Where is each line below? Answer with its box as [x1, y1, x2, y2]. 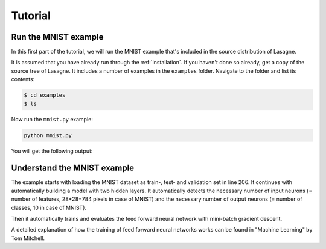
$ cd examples [24, 92, 66, 99]
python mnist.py [24, 132, 72, 138]
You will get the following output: [11, 147, 93, 155]
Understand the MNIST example [11, 163, 135, 173]
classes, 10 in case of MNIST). [11, 204, 87, 211]
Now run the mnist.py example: [11, 115, 93, 123]
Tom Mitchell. [11, 235, 45, 242]
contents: [11, 76, 35, 83]
